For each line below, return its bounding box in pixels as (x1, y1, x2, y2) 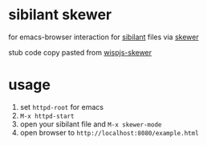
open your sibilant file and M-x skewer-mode (19, 119, 162, 129)
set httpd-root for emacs (19, 102, 104, 111)
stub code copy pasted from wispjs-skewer (8, 47, 152, 57)
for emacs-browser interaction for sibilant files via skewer (8, 32, 199, 42)
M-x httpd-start (19, 112, 75, 120)
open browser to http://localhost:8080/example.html (19, 127, 199, 137)
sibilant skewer (8, 6, 112, 24)
